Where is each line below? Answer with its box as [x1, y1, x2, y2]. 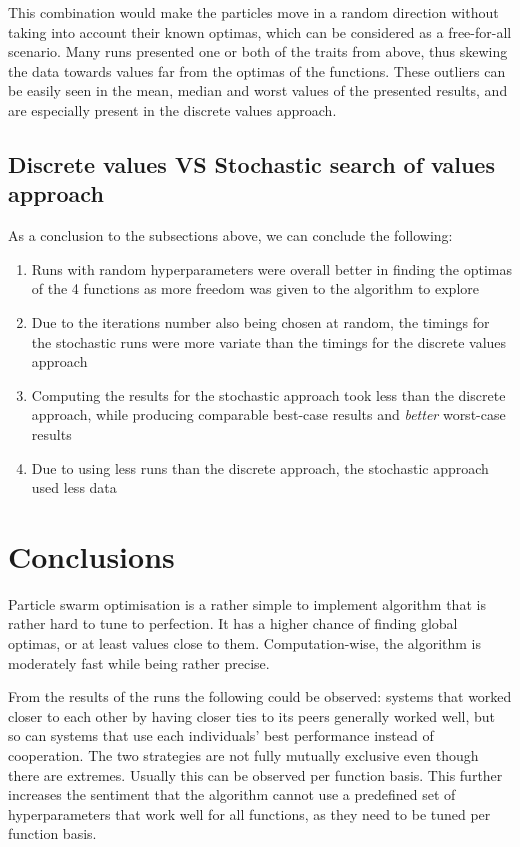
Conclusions [8, 535, 175, 576]
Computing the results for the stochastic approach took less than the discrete [31, 384, 506, 405]
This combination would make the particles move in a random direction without [8, 2, 499, 22]
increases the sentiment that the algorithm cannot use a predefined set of [8, 784, 456, 805]
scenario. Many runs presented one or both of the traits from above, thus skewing [8, 41, 508, 62]
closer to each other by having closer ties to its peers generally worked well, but [8, 705, 496, 726]
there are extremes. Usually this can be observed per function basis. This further [8, 764, 503, 785]
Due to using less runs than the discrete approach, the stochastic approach [31, 457, 489, 478]
